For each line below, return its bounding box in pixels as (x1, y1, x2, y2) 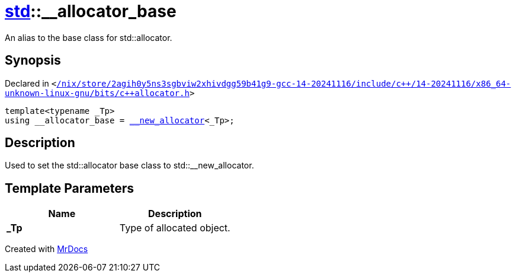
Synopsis (5, 53, 61, 68)
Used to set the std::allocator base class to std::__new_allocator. (5, 160, 254, 171)
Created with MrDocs (5, 244, 88, 254)
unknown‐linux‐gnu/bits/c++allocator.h (5, 88, 190, 98)
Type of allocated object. (119, 222, 230, 234)
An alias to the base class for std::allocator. (5, 32, 172, 43)
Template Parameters (5, 180, 134, 196)
